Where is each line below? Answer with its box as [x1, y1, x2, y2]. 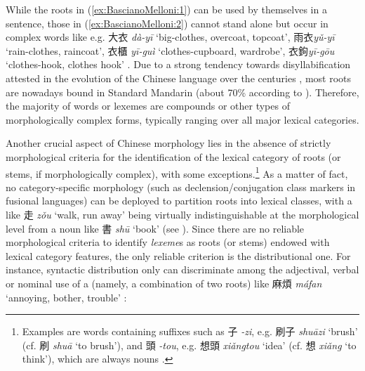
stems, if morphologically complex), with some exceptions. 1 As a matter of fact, [6, 164, 348, 181]
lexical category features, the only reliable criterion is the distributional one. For [6, 248, 351, 263]
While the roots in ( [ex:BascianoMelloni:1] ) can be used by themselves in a [6, 2, 327, 16]
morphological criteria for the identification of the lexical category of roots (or [6, 149, 341, 164]
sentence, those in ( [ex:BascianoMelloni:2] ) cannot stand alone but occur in [6, 15, 328, 30]
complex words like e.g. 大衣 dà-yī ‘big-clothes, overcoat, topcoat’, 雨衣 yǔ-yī [6, 30, 335, 44]
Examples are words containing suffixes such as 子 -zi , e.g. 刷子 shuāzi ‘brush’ [22, 324, 358, 339]
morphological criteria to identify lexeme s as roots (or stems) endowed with [6, 235, 330, 249]
